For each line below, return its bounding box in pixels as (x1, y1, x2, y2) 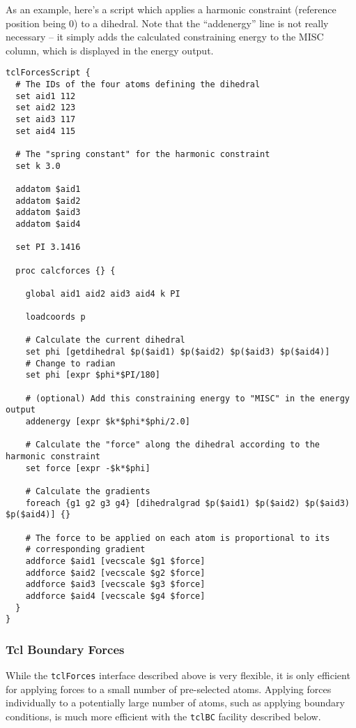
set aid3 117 (15, 114, 76, 124)
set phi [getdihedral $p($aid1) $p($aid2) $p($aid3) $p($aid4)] (25, 347, 330, 357)
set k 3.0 (15, 161, 61, 171)
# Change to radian (25, 358, 116, 369)
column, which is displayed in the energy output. (6, 43, 214, 57)
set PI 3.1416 (15, 242, 81, 253)
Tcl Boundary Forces (6, 640, 125, 658)
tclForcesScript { (6, 68, 91, 78)
